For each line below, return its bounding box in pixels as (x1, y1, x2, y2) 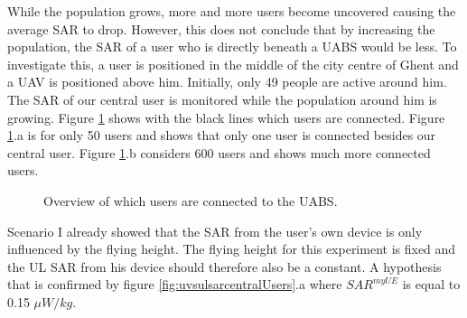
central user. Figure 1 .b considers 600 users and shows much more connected (7, 143, 431, 162)
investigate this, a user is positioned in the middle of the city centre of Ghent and (7, 54, 459, 73)
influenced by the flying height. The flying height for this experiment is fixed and (7, 239, 456, 258)
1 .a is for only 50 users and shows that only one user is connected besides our (7, 126, 436, 145)
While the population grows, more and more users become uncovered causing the (7, 2, 456, 20)
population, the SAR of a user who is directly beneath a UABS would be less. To (7, 37, 457, 56)
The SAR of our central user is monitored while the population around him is (7, 89, 437, 108)
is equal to (402, 275, 461, 294)
